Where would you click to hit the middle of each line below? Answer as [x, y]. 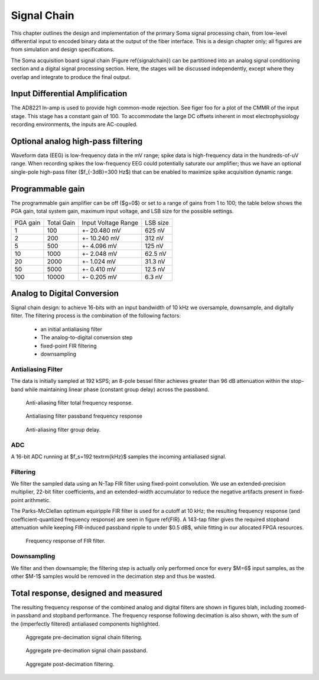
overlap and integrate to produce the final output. [71, 77]
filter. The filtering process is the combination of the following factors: [96, 315]
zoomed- [295, 607]
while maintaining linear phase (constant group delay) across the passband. [117, 389]
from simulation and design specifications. [63, 50]
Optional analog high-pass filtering [77, 141]
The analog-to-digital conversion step [87, 337]
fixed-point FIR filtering [69, 346]
